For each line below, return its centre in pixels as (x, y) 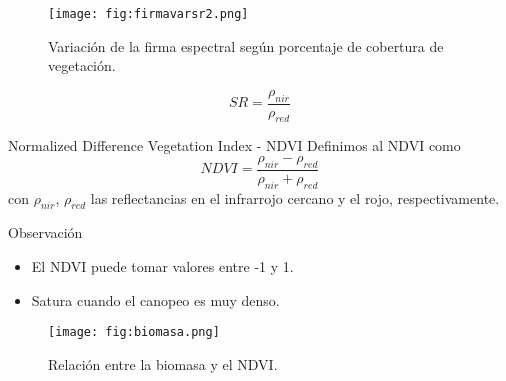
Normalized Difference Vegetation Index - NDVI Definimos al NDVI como (234, 145)
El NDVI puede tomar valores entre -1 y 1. (162, 266)
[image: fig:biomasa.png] (134, 332)
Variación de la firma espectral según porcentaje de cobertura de (246, 45)
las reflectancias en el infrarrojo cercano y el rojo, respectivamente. (295, 197)
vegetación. (82, 65)
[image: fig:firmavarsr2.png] (148, 14)
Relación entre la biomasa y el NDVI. (163, 363)
